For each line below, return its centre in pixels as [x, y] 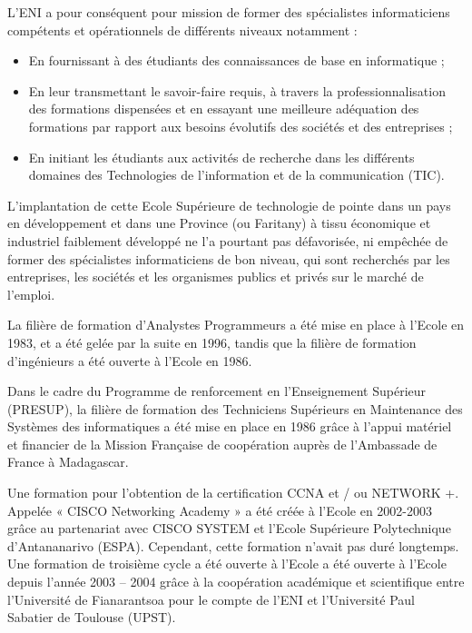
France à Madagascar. [68, 462]
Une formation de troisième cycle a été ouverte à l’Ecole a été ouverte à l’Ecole [227, 564]
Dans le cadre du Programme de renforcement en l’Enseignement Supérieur [217, 391]
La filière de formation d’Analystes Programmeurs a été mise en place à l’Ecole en [236, 325]
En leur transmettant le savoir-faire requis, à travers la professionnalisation [237, 90]
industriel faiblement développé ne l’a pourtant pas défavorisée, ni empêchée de [228, 240]
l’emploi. [31, 294]
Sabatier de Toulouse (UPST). [92, 617]
